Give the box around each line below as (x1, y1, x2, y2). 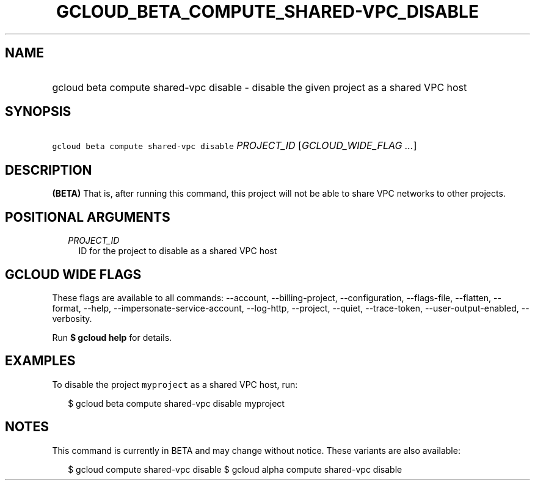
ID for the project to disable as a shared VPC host (78, 246, 277, 257)
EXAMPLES (5, 353, 76, 369)
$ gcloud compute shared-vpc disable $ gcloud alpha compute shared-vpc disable (68, 464, 402, 475)
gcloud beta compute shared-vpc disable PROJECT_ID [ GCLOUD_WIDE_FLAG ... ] (52, 139, 417, 152)
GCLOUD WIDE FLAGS (5, 266, 142, 282)
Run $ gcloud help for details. (52, 332, 172, 343)
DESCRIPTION (5, 162, 92, 178)
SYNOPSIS (5, 104, 71, 120)
